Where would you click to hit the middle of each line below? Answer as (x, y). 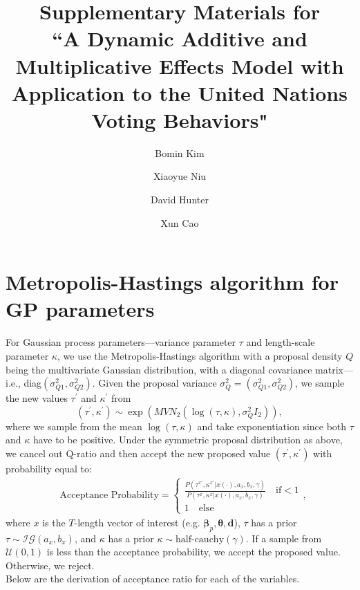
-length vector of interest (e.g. (137, 522)
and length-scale (281, 342)
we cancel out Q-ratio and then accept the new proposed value (138, 453)
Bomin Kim (180, 153)
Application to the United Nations (180, 92)
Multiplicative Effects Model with (180, 65)
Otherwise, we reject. (50, 565)
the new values (37, 398)
